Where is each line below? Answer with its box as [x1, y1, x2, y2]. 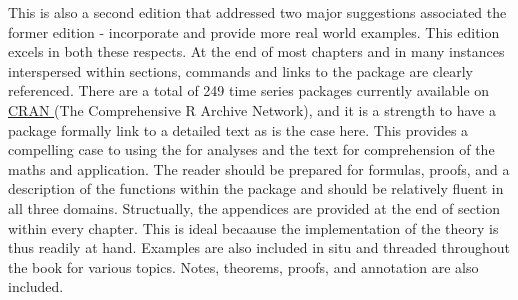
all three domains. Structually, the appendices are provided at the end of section [8, 197, 500, 218]
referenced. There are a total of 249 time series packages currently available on [8, 80, 490, 101]
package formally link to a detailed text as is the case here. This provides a [8, 119, 469, 140]
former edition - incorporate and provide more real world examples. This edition [8, 21, 500, 42]
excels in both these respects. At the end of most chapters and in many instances [8, 41, 505, 62]
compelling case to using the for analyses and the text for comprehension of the [8, 139, 495, 160]
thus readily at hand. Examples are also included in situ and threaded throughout [8, 237, 511, 258]
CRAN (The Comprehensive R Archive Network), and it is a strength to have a [8, 99, 497, 120]
